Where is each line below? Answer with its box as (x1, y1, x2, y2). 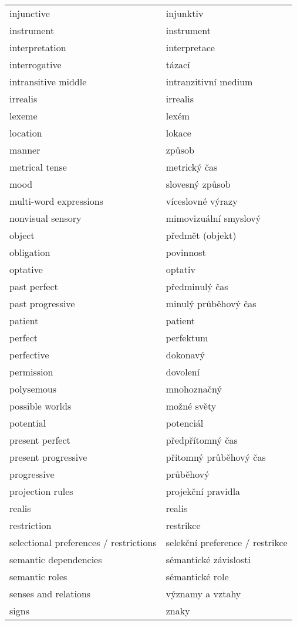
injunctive (9, 6, 50, 20)
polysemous (9, 382, 57, 395)
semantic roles (9, 570, 67, 583)
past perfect (9, 280, 58, 293)
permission (9, 365, 53, 378)
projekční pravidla (166, 484, 241, 498)
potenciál (166, 416, 204, 430)
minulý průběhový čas (166, 297, 256, 310)
